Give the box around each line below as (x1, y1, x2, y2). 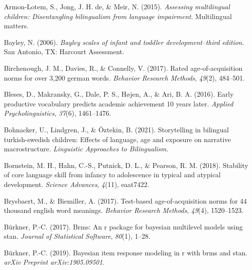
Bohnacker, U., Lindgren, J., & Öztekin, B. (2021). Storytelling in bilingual (4, 124, 229, 134)
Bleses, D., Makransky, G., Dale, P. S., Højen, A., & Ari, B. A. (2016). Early (4, 89, 234, 99)
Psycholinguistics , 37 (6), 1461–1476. (4, 108, 111, 118)
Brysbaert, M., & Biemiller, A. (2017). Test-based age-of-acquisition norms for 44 (4, 195, 247, 206)
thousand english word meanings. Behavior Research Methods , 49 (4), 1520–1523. (4, 205, 244, 215)
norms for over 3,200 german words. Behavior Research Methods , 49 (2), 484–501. (4, 72, 245, 83)
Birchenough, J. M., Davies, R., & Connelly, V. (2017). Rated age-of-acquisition (4, 62, 243, 73)
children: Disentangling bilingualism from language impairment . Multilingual (4, 11, 232, 21)
